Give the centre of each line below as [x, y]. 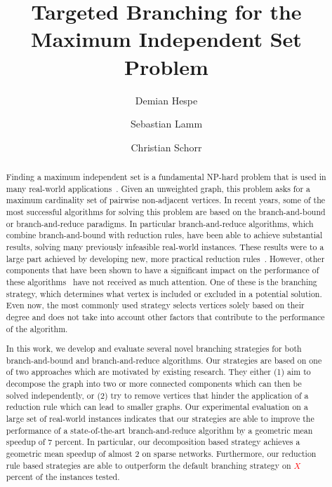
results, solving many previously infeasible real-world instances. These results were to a [165, 247]
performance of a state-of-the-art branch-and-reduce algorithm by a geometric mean [159, 430]
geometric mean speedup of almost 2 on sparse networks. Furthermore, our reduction [161, 454]
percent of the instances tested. [63, 477]
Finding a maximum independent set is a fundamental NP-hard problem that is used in [166, 177]
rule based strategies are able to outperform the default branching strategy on [148, 465]
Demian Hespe [166, 100]
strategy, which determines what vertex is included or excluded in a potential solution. [164, 293]
